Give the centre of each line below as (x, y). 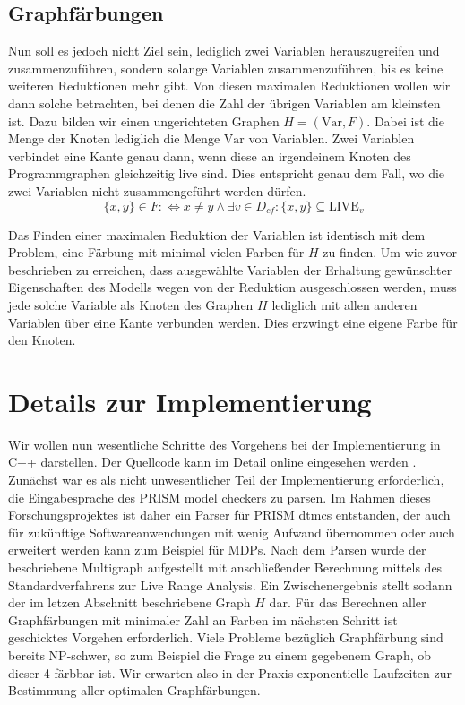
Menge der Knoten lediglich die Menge (114, 138)
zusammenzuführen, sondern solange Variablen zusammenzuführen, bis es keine (226, 68)
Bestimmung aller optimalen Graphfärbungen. (134, 690)
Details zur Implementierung (190, 401)
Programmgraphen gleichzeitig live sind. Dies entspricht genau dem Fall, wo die (227, 173)
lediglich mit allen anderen (344, 304)
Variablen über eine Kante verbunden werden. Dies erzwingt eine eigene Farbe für (233, 322)
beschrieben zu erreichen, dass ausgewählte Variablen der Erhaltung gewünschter (230, 269)
